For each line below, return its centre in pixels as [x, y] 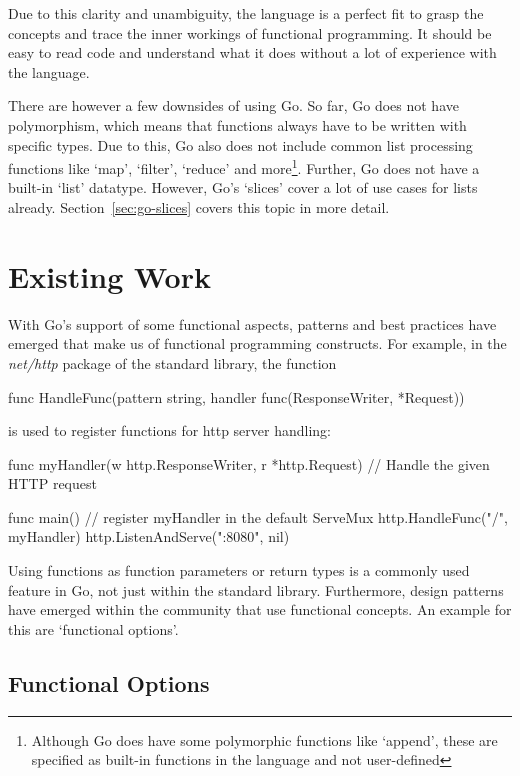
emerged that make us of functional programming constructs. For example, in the [257, 343]
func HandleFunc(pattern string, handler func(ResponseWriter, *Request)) [236, 396]
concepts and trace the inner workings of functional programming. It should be [250, 32]
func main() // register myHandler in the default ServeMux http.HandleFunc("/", [258, 516]
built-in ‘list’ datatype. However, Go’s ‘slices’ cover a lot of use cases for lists [243, 187]
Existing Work [109, 275]
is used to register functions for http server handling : [170, 430]
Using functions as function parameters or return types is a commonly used [239, 570]
